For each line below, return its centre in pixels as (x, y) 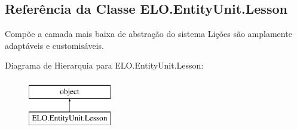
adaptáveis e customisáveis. (54, 45)
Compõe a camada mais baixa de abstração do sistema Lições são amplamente (148, 34)
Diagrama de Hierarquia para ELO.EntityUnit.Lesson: (104, 65)
